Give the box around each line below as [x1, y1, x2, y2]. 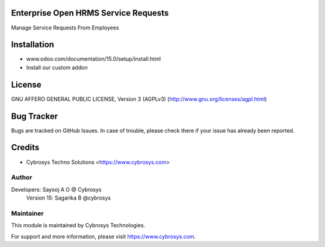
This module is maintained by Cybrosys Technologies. [11, 222, 146, 229]
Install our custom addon [26, 64, 88, 71]
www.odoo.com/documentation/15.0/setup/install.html [26, 55, 161, 63]
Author [11, 173, 32, 181]
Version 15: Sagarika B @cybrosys [26, 194, 111, 201]
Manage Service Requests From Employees [11, 24, 120, 31]
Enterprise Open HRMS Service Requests [11, 8, 169, 18]
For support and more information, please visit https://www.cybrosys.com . [11, 233, 196, 240]
